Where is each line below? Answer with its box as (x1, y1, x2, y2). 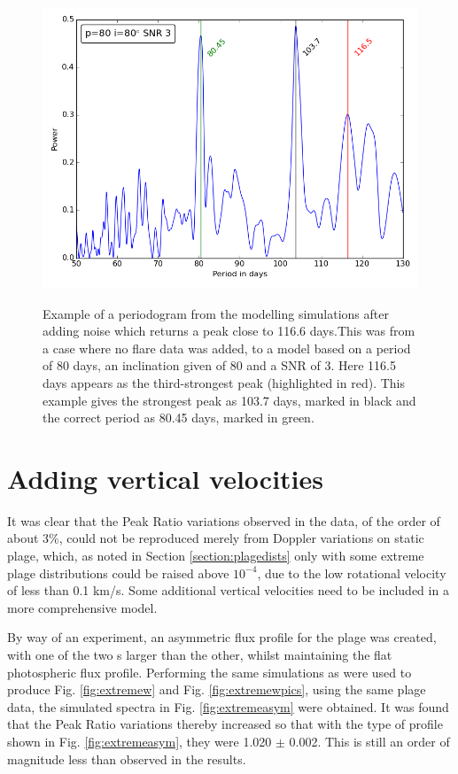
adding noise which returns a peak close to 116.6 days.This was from (43, 321, 415, 340)
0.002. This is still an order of (289, 732, 450, 750)
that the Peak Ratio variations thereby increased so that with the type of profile (7, 715, 443, 733)
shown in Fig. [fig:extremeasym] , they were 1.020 (7, 732, 272, 750)
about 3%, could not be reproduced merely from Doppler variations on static (7, 529, 424, 547)
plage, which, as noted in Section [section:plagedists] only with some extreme (7, 546, 424, 565)
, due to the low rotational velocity (257, 563, 446, 582)
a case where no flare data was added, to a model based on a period (43, 338, 411, 357)
